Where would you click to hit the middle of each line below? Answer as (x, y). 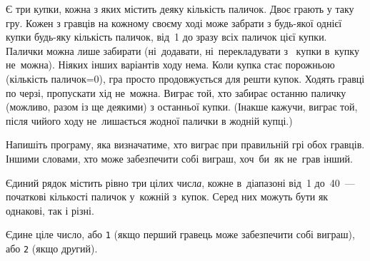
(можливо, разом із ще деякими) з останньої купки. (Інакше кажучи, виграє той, (182, 107)
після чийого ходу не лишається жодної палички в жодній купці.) (149, 120)
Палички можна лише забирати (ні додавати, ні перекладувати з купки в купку (182, 50)
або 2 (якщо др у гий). (52, 248)
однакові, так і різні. (50, 210)
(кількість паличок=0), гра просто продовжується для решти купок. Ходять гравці (185, 78)
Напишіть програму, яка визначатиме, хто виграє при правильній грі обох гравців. (185, 144)
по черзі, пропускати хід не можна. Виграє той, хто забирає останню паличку (176, 92)
